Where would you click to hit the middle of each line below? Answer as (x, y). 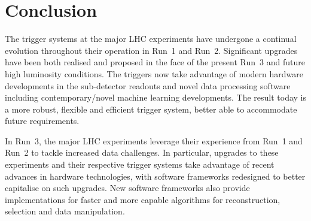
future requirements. (42, 121)
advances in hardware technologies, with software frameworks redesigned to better (155, 176)
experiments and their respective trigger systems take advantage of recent (140, 164)
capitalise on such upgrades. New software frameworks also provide (127, 188)
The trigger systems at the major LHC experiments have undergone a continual (151, 39)
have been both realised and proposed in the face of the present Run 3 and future (155, 62)
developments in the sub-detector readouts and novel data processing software (148, 85)
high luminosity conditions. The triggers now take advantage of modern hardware (154, 73)
